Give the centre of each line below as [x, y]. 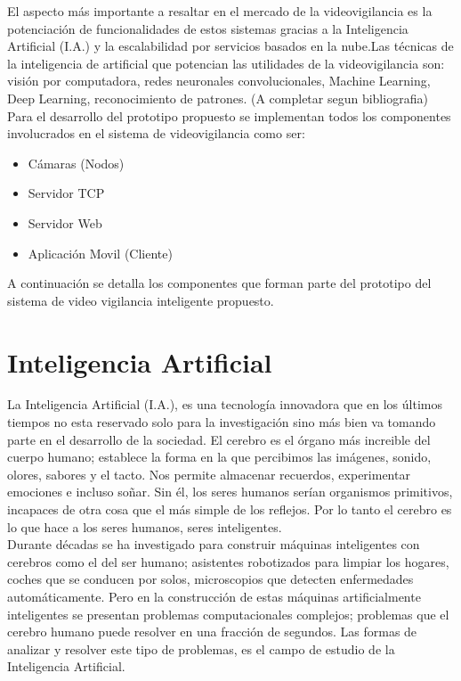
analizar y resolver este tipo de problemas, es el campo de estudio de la [201, 648]
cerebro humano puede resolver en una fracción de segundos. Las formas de [212, 632]
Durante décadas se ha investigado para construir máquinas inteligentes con [214, 544]
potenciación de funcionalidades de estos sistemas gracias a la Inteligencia [208, 28]
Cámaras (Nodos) [76, 163]
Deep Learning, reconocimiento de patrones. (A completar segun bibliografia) [218, 98]
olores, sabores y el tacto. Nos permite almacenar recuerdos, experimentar [209, 474]
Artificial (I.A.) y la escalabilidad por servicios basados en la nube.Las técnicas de [230, 46]
